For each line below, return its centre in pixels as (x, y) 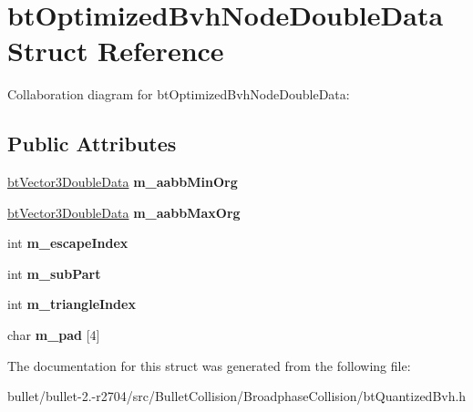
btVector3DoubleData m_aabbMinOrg (123, 182)
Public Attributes (92, 144)
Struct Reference (116, 51)
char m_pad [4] (54, 335)
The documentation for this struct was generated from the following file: (209, 365)
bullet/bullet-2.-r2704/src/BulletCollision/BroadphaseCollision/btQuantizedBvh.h (237, 396)
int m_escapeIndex (68, 243)
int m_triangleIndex (72, 304)
